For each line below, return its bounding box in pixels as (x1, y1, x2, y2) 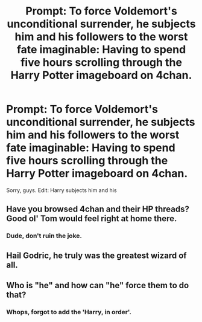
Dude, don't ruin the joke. (6, 231, 83, 240)
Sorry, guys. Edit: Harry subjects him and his (6, 186, 117, 194)
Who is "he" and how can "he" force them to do (6, 280, 189, 291)
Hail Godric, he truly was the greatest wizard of (6, 250, 187, 260)
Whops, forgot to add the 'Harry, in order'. (6, 308, 131, 316)
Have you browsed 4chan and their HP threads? (6, 204, 190, 214)
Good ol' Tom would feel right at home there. (6, 213, 177, 224)
